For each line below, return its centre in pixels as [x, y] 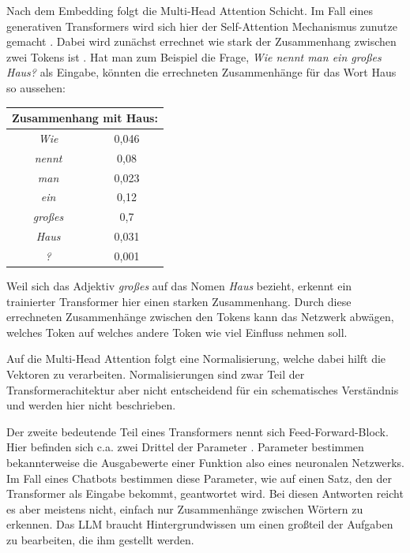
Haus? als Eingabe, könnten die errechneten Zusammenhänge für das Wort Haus [201, 72]
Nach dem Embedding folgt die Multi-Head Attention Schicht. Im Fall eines [190, 10]
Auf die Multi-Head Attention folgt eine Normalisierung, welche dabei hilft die [196, 359]
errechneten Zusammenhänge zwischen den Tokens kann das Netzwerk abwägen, [200, 317]
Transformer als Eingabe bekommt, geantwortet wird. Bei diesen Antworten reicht [205, 493]
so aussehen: [36, 87]
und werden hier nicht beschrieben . [91, 405]
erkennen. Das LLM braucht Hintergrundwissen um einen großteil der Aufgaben [200, 524]
